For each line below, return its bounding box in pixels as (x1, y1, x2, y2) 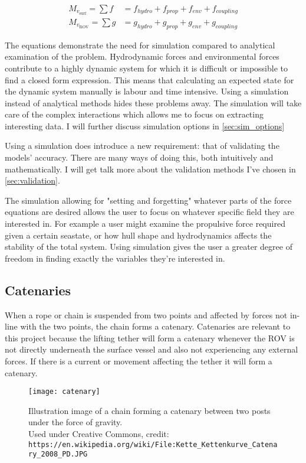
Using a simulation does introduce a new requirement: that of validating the (5, 139, 279, 152)
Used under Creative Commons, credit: (28, 428, 169, 440)
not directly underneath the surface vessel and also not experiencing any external (5, 343, 298, 356)
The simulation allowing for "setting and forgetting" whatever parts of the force (5, 194, 292, 206)
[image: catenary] (28, 387, 100, 396)
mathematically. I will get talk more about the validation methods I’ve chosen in (5, 162, 296, 175)
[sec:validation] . (5, 174, 60, 187)
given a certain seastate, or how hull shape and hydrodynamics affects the (5, 229, 272, 241)
